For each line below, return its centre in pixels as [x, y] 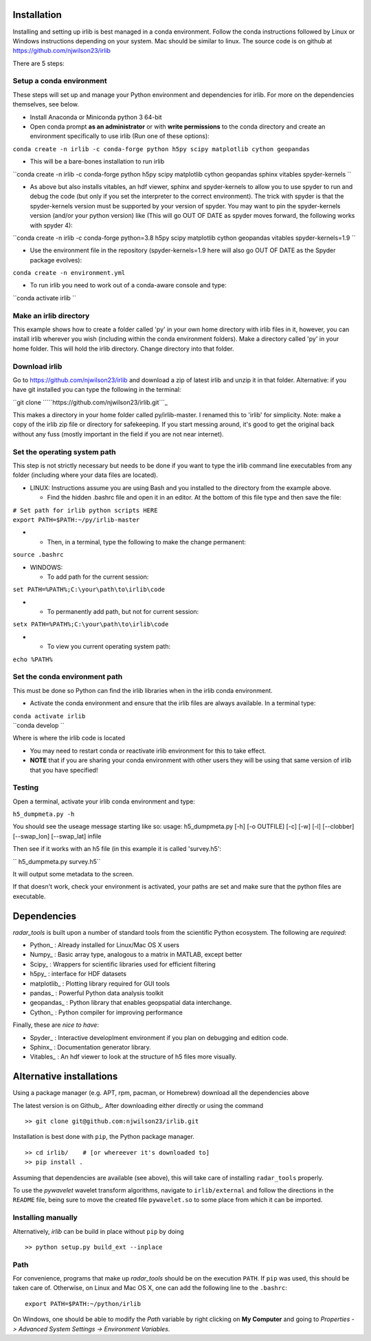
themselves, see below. [46, 104]
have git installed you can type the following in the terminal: [97, 390]
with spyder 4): [52, 225]
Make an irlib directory [51, 315]
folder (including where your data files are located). [85, 475]
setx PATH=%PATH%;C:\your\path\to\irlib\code [91, 624]
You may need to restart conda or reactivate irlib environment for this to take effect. [148, 751]
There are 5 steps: [38, 63]
